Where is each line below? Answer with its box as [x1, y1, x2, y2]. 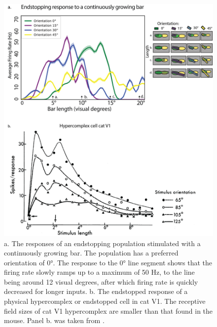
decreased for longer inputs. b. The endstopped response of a [4, 286, 188, 296]
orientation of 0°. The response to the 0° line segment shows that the [4, 257, 212, 267]
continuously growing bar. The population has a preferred [4, 248, 179, 258]
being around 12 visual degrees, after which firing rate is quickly [4, 276, 198, 287]
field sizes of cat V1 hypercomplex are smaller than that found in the [4, 305, 213, 316]
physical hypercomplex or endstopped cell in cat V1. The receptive [4, 296, 206, 306]
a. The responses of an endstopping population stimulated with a [4, 238, 201, 248]
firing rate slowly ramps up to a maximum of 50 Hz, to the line [4, 267, 195, 277]
